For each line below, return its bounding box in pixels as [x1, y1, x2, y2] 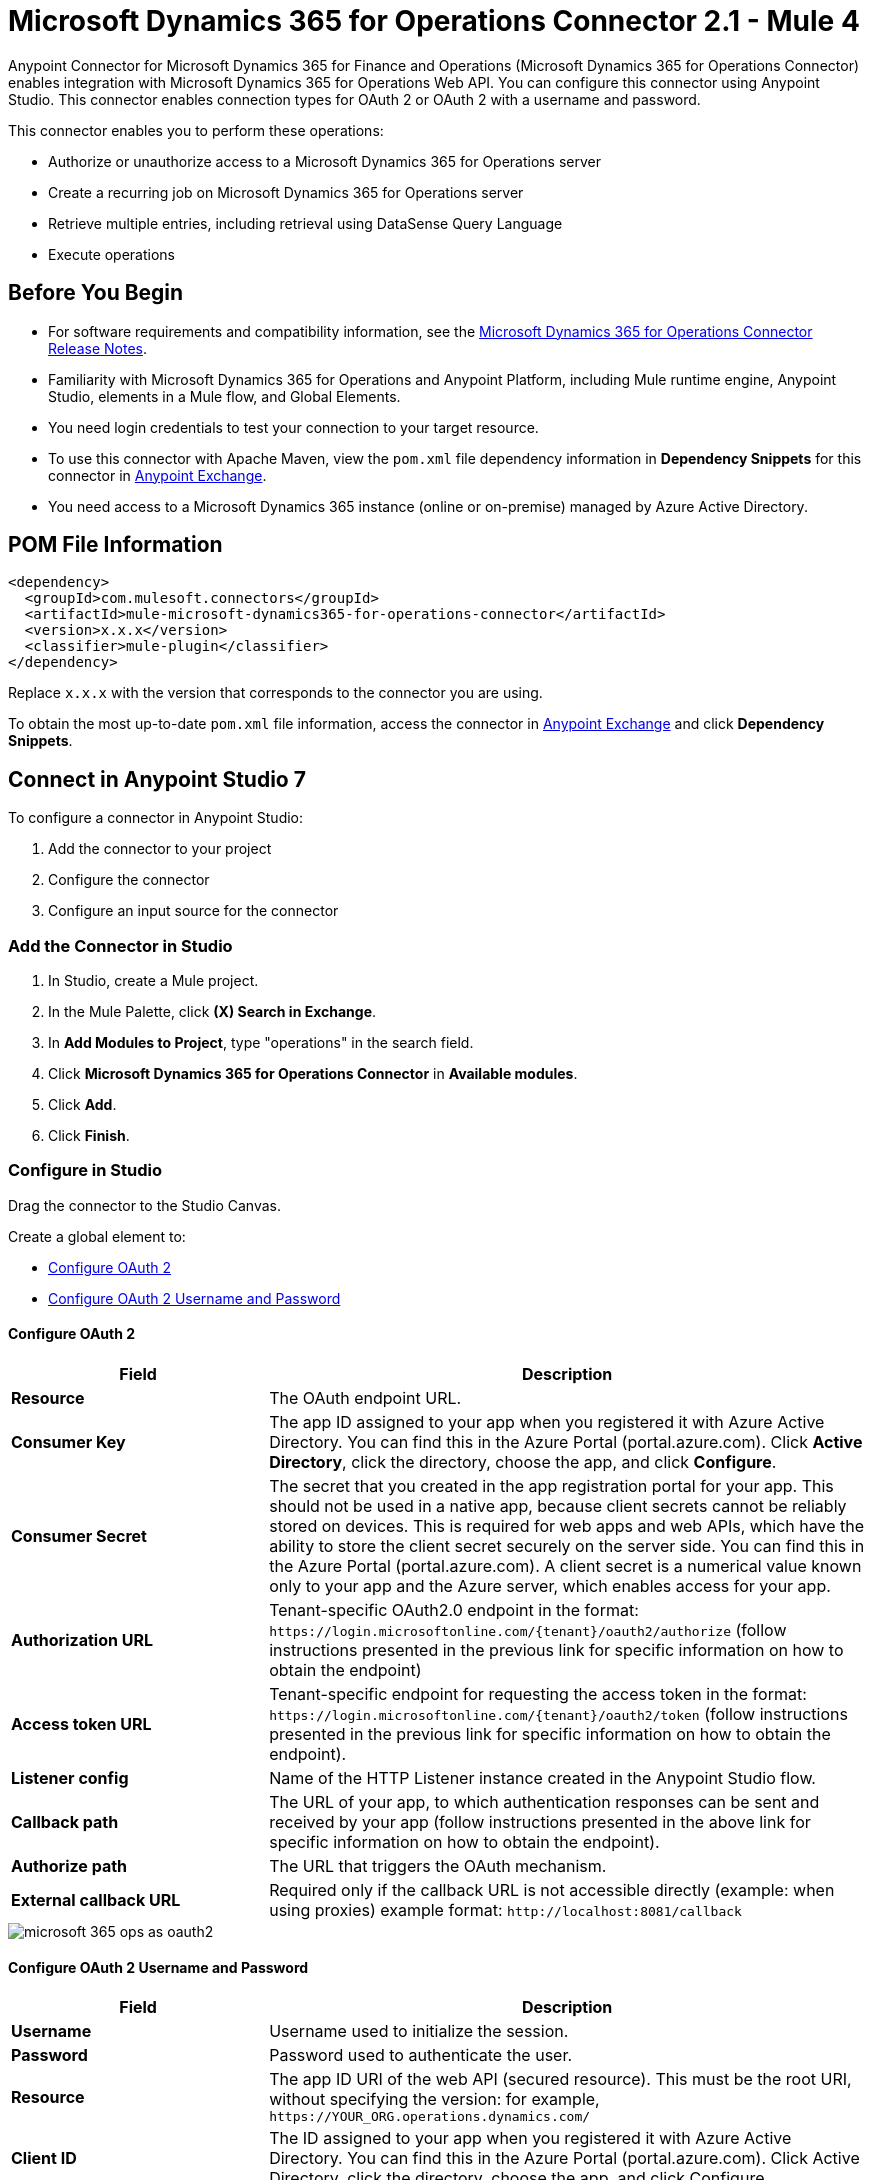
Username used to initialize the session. [269, 2021, 569, 2042]
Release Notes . [48, 339, 147, 357]
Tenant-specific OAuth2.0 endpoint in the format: [269, 1600, 639, 1620]
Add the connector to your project [48, 840, 272, 858]
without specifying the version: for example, [269, 2089, 600, 2110]
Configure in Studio [8, 1160, 162, 1181]
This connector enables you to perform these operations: [8, 121, 384, 139]
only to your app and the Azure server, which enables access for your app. [269, 1576, 831, 1596]
